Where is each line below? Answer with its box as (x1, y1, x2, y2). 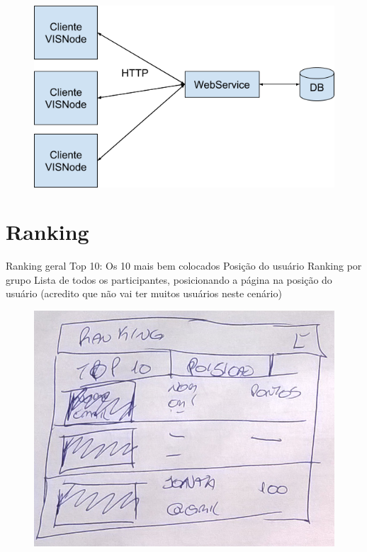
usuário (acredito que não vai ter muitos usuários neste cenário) (6, 286, 282, 301)
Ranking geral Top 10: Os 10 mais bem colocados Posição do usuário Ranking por (6, 258, 362, 273)
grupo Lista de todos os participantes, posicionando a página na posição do (6, 272, 332, 287)
